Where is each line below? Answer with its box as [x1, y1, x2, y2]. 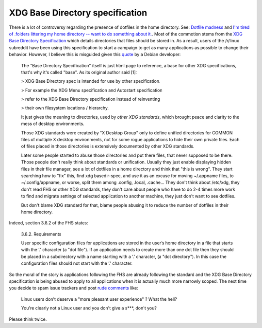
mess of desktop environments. [21, 121, 84, 127]
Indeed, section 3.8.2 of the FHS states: [9, 220, 88, 226]
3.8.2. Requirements [21, 231, 62, 237]
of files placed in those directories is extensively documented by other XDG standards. [21, 144, 195, 149]
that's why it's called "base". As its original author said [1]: [21, 69, 137, 75]
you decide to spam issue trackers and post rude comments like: [9, 285, 138, 291]
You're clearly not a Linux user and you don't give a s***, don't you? [21, 305, 157, 311]
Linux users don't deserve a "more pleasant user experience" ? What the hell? [21, 296, 177, 302]
